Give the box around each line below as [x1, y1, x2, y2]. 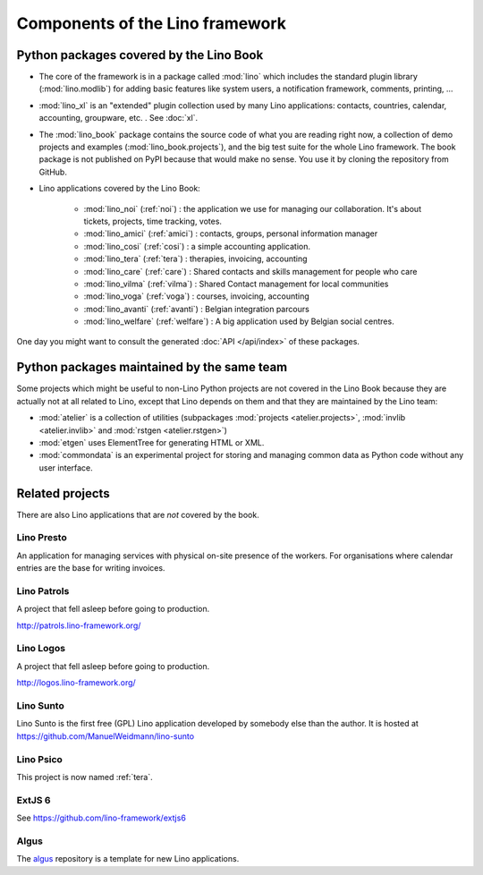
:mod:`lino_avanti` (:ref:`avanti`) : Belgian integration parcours [83, 303, 310, 314]
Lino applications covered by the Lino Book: [38, 183, 200, 194]
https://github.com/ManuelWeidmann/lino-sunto [16, 730, 195, 742]
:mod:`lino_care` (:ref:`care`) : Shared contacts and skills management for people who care [83, 266, 418, 276]
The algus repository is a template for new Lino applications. [16, 854, 240, 864]
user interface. [38, 462, 93, 473]
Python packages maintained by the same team [16, 360, 288, 375]
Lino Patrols [16, 584, 70, 597]
